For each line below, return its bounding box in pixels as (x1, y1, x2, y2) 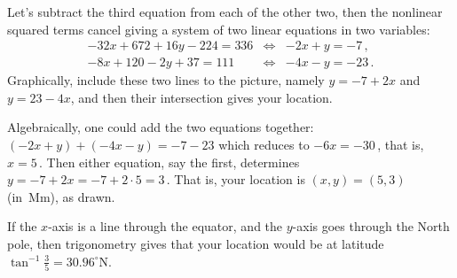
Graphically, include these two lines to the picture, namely (7, 71, 325, 89)
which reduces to (218, 135, 310, 154)
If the (7, 217, 37, 236)
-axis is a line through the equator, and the (48, 217, 283, 236)
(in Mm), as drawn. (7, 187, 115, 205)
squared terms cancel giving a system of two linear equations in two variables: (7, 19, 430, 38)
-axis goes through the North (292, 217, 450, 236)
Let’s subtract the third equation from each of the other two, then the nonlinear (7, 3, 443, 20)
